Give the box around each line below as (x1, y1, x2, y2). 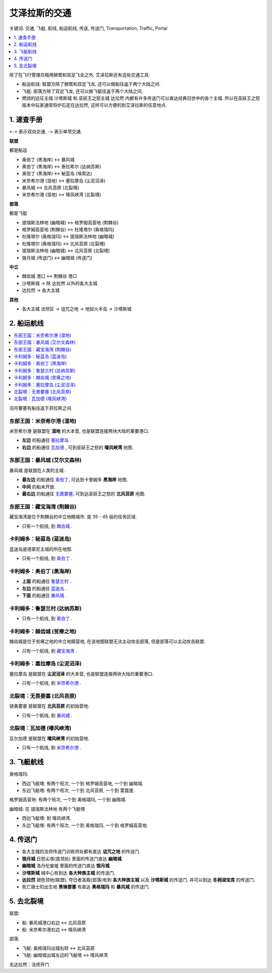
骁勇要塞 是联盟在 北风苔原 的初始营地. (9, 703, 90, 709)
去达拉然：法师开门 (9, 961, 49, 967)
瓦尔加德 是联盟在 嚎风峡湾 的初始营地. (9, 735, 90, 741)
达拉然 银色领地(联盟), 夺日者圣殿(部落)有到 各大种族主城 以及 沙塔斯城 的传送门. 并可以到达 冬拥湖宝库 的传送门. (22, 877, 255, 883)
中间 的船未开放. (22, 484, 55, 490)
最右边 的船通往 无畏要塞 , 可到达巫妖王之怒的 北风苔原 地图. (22, 491, 146, 496)
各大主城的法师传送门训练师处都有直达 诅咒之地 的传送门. (22, 849, 141, 855)
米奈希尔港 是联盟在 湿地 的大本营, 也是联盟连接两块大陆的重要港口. (9, 428, 150, 434)
